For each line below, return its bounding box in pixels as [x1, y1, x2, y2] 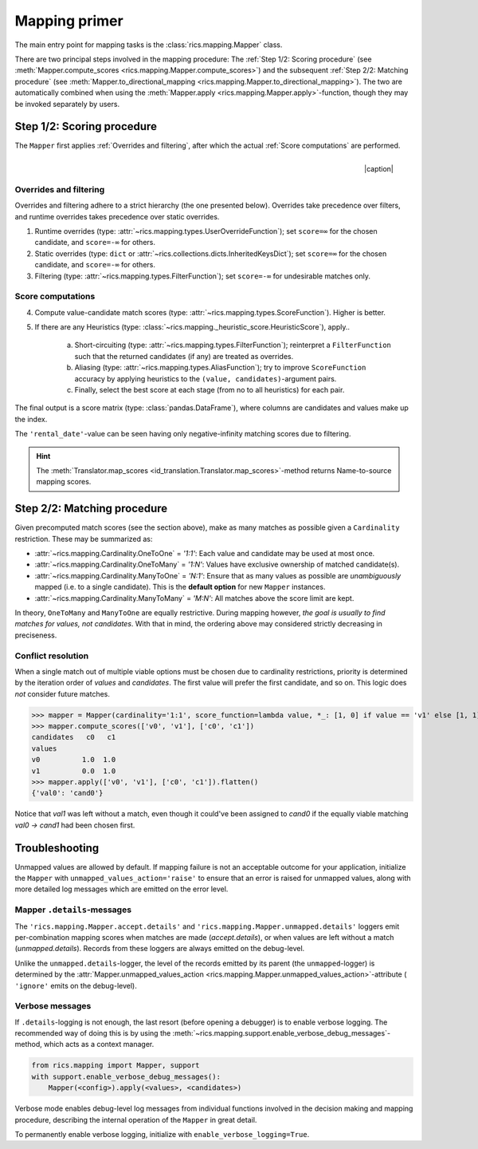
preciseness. [14, 630, 57, 640]
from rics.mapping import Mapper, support [31, 1061, 200, 1070]
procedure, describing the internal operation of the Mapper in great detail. [14, 1115, 257, 1124]
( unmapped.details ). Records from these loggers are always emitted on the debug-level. [14, 944, 305, 954]
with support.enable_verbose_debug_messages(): [31, 1072, 221, 1081]
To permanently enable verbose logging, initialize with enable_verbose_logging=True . [14, 1130, 310, 1139]
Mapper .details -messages [14, 904, 131, 915]
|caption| [363, 164, 394, 173]
